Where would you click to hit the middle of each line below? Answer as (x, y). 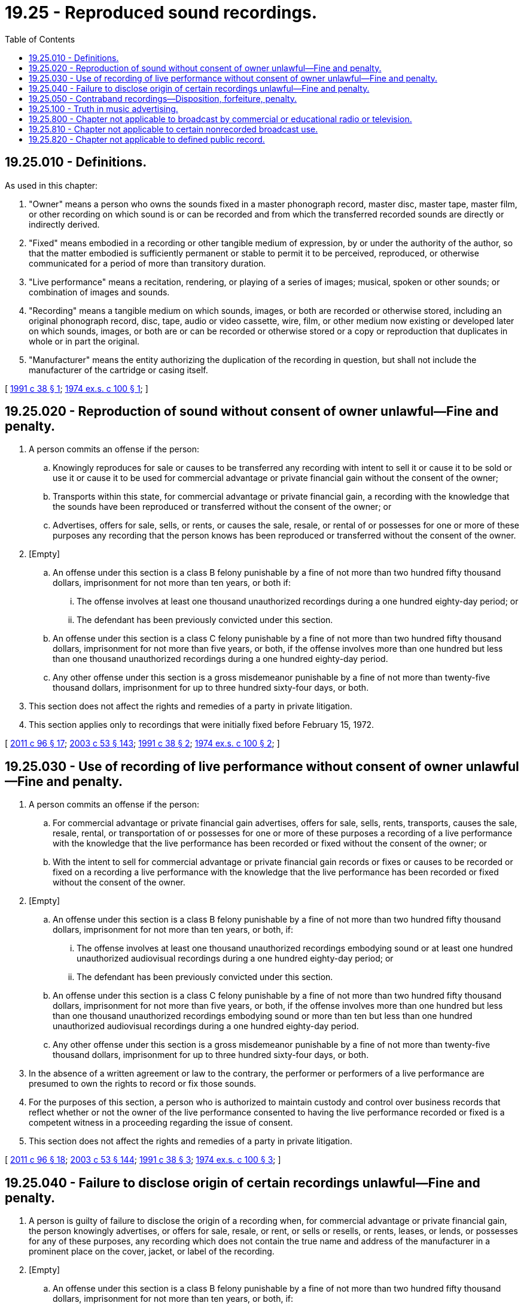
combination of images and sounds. (99, 292)
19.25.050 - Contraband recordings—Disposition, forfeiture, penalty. (163, 98)
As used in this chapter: (51, 185)
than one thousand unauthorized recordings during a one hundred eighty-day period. (220, 659)
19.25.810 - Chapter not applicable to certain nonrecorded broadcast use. (173, 129)
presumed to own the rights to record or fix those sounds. (143, 1084)
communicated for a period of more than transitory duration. (147, 263)
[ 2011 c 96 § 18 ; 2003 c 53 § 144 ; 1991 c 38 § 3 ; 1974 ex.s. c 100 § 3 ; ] (143, 1160)
